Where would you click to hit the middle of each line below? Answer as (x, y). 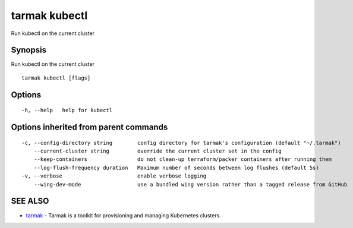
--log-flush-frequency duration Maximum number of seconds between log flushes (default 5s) (176, 167)
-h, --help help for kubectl (67, 110)
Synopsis (29, 50)
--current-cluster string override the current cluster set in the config (157, 151)
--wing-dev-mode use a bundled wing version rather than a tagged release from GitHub (190, 184)
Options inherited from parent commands (89, 127)
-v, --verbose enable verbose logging (114, 176)
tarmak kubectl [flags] (56, 78)
